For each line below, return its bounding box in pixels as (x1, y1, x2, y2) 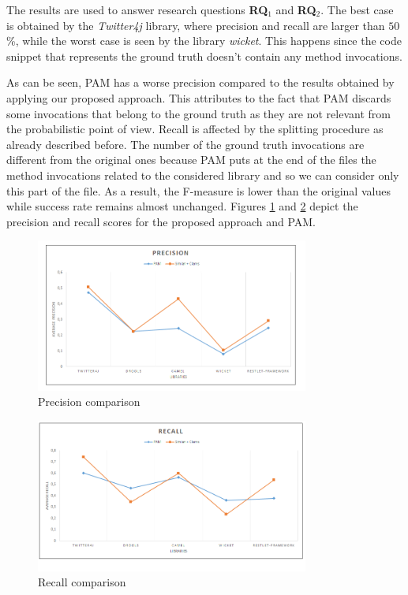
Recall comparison (38, 574, 126, 590)
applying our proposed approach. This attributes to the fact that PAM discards (6, 89, 391, 106)
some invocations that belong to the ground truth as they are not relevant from (6, 105, 391, 121)
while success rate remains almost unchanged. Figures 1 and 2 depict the (6, 198, 358, 214)
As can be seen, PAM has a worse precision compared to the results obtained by (6, 74, 395, 91)
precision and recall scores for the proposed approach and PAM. (6, 213, 316, 229)
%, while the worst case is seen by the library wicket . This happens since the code (6, 32, 402, 49)
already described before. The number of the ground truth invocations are (6, 136, 365, 152)
